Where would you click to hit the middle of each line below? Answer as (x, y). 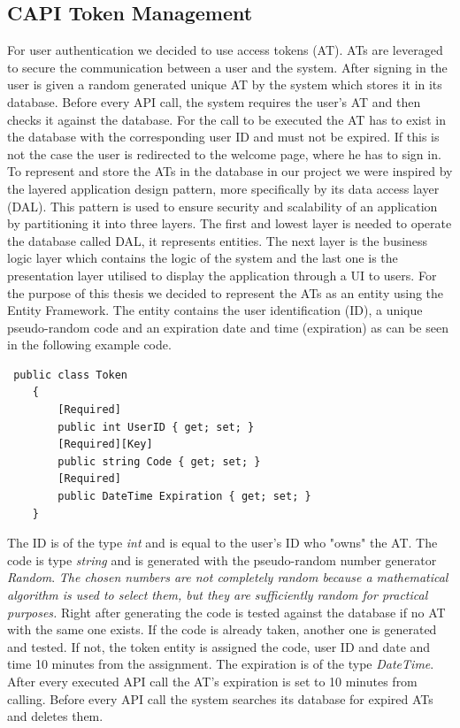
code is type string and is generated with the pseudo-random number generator (222, 559)
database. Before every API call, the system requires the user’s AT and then (214, 101)
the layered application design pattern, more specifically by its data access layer (223, 188)
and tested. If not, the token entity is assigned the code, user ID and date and (219, 646)
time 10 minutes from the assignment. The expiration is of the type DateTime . (221, 664)
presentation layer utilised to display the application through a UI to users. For (222, 275)
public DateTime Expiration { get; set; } (184, 497)
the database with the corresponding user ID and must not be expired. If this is (223, 137)
